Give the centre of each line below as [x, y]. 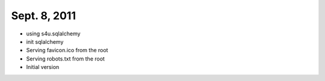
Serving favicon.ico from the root [67, 50]
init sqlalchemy [45, 41]
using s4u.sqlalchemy [53, 34]
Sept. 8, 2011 [44, 16]
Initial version [43, 67]
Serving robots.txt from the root [66, 58]
